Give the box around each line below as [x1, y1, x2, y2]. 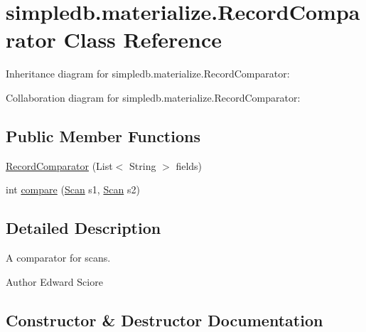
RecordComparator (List [6, 158, 113, 173]
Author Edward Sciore [6, 274, 103, 289]
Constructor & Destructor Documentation [6, 309, 323, 331]
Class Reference [63, 25, 222, 54]
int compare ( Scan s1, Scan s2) [6, 182, 140, 197]
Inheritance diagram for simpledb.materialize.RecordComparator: [6, 66, 290, 81]
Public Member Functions [6, 124, 200, 146]
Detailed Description [6, 217, 161, 239]
